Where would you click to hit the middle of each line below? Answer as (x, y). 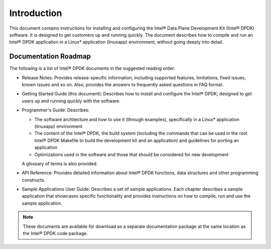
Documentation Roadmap (50, 56)
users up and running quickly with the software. (71, 101)
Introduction (36, 13)
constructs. (34, 180)
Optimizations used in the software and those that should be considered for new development (131, 154)
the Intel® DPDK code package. (55, 233)
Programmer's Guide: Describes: (56, 110)
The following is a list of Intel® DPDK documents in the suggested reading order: (92, 68)
